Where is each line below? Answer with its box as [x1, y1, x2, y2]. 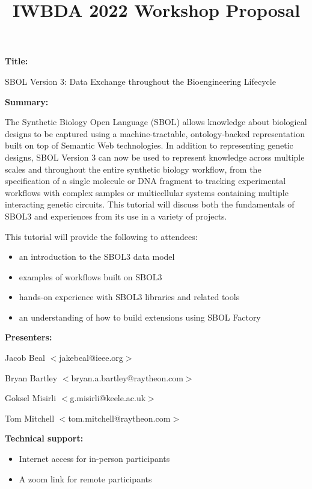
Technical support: [5, 432, 84, 444]
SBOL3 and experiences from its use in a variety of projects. [5, 209, 227, 222]
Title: [5, 55, 28, 67]
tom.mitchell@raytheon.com [68, 411, 171, 424]
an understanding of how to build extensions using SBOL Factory [19, 310, 261, 323]
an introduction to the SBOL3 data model [19, 250, 175, 263]
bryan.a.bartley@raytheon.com [71, 371, 183, 384]
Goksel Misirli [5, 392, 57, 404]
